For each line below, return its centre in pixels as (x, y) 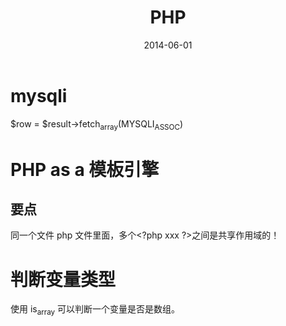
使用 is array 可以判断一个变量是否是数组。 (95, 310)
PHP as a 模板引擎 (85, 169)
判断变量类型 (63, 279)
